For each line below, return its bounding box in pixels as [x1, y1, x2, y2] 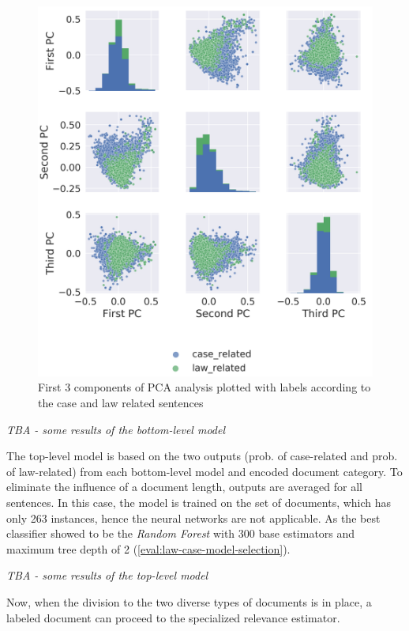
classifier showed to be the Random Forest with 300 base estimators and [6, 525, 355, 542]
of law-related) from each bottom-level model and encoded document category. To [6, 463, 403, 479]
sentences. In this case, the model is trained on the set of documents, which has [6, 494, 392, 511]
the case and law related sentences [38, 395, 204, 411]
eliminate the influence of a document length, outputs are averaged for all [6, 478, 362, 495]
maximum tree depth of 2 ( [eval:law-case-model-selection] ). [6, 540, 291, 557]
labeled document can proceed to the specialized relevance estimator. [6, 609, 340, 625]
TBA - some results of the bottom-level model [6, 421, 226, 437]
